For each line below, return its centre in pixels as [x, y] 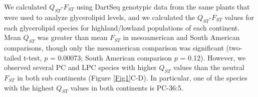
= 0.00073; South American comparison [111, 57]
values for [239, 17]
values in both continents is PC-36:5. [127, 87]
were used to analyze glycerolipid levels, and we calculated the [100, 17]
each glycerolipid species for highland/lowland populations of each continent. [122, 27]
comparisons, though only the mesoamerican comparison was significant [114, 47]
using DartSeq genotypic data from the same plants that [163, 6]
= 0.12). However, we [213, 57]
